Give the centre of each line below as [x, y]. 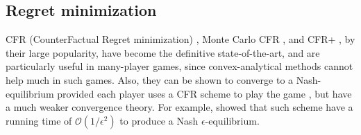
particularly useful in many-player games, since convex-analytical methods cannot [179, 66]
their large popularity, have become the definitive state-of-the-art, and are [163, 52]
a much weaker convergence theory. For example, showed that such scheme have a [179, 107]
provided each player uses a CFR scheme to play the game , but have [204, 93]
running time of [39, 120]
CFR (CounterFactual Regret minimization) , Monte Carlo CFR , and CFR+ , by [180, 39]
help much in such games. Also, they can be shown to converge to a [150, 79]
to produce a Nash [159, 120]
